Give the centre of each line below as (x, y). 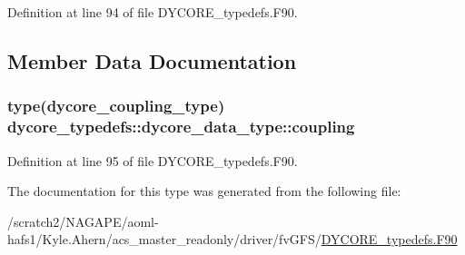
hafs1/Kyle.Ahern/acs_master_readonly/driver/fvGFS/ (164, 239)
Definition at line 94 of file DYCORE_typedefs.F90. (153, 12)
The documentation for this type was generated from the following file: (204, 191)
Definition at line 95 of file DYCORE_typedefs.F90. (153, 160)
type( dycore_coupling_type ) (116, 106)
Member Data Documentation (152, 60)
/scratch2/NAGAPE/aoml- (83, 221)
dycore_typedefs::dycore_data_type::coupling (181, 127)
